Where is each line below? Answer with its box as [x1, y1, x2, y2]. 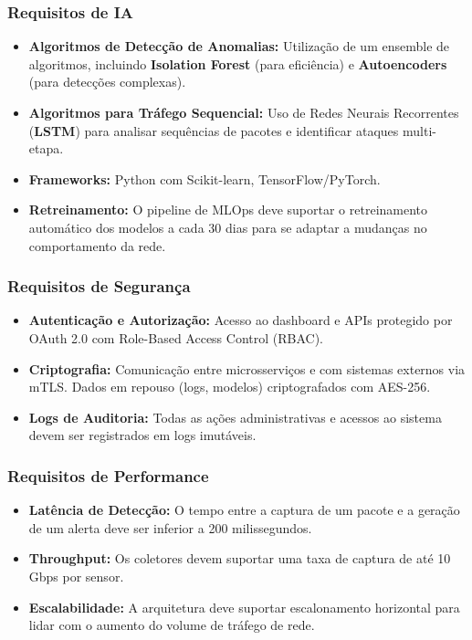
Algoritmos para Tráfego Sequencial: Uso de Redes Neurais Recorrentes [28, 103, 459, 121]
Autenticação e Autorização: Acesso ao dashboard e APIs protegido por [28, 310, 453, 330]
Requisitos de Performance [7, 464, 209, 487]
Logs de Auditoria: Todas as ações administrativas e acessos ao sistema [28, 407, 442, 426]
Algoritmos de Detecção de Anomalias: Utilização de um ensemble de [28, 37, 450, 56]
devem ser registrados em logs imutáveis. [28, 425, 257, 445]
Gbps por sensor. [28, 566, 124, 585]
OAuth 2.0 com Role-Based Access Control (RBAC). [28, 328, 323, 347]
